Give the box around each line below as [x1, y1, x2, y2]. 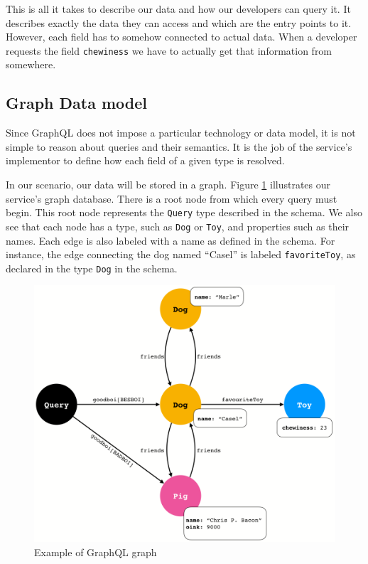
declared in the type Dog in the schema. [6, 260, 178, 275]
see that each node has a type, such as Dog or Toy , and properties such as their [6, 218, 350, 233]
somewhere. [6, 57, 56, 72]
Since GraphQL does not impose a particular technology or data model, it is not [6, 125, 356, 140]
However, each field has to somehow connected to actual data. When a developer [6, 29, 357, 44]
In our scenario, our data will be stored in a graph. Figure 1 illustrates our [6, 177, 331, 192]
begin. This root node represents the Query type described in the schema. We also [6, 205, 362, 220]
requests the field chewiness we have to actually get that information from [6, 43, 332, 58]
